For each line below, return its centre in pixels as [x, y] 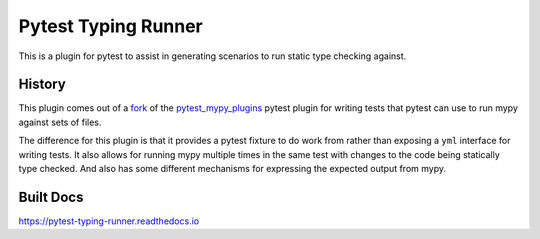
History [42, 84]
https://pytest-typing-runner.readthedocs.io [109, 221]
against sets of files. [60, 122]
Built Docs [51, 196]
